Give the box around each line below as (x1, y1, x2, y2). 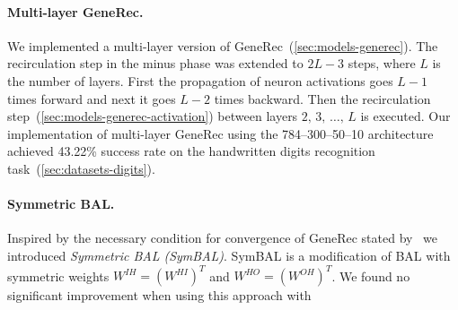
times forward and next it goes (7, 89, 176, 108)
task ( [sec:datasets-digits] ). (7, 159, 155, 177)
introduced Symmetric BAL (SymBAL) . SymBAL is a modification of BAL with (7, 245, 451, 264)
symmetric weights (7, 266, 110, 285)
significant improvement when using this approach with (7, 286, 312, 305)
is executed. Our (360, 107, 451, 125)
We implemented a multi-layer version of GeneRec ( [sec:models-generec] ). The (7, 36, 438, 55)
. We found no (331, 266, 410, 285)
